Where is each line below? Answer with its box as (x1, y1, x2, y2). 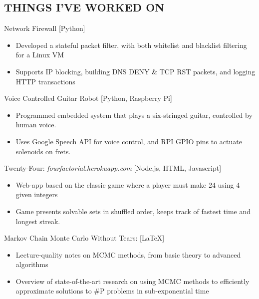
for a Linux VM (15, 49, 64, 60)
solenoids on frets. (15, 146, 71, 156)
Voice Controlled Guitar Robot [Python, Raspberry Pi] (4, 93, 172, 103)
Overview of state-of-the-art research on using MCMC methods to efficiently (15, 276, 250, 286)
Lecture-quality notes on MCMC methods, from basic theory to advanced (15, 249, 241, 260)
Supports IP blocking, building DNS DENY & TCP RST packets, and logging (15, 66, 256, 76)
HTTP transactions (15, 76, 75, 86)
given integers (15, 189, 58, 200)
